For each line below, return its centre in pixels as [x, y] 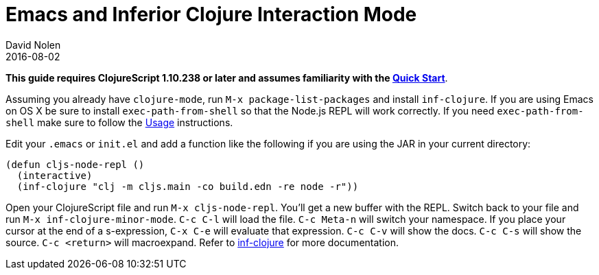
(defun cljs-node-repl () [75, 164]
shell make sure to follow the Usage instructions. [119, 122]
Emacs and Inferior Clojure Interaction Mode [211, 14]
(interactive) [55, 175]
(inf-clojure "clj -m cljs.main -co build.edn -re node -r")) [188, 186]
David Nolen [33, 45]
